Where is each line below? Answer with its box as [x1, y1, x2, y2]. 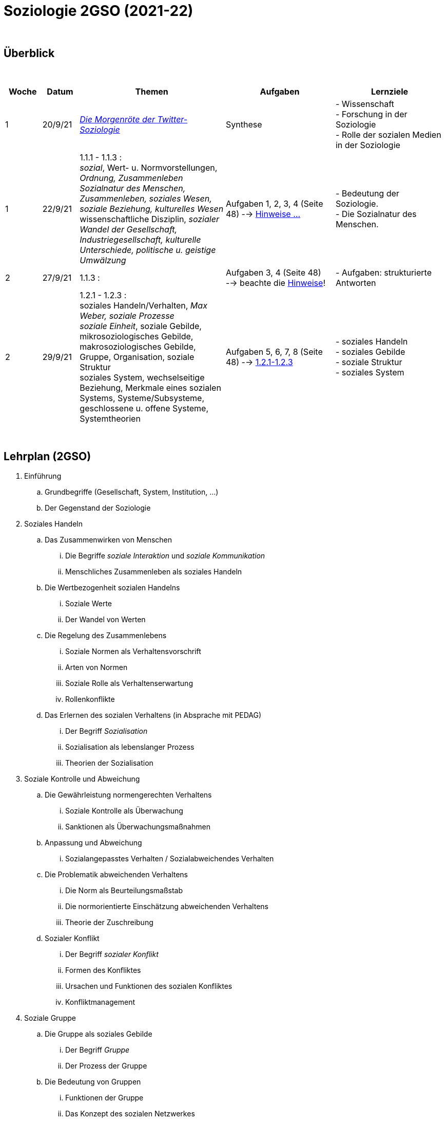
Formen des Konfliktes [65, 966, 141, 975]
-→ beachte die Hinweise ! [225, 277, 325, 288]
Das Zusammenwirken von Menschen [45, 535, 172, 545]
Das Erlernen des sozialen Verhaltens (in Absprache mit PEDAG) [45, 711, 262, 720]
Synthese [225, 119, 262, 130]
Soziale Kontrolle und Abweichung [24, 774, 140, 784]
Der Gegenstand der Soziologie [45, 503, 151, 513]
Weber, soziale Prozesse [80, 310, 175, 321]
